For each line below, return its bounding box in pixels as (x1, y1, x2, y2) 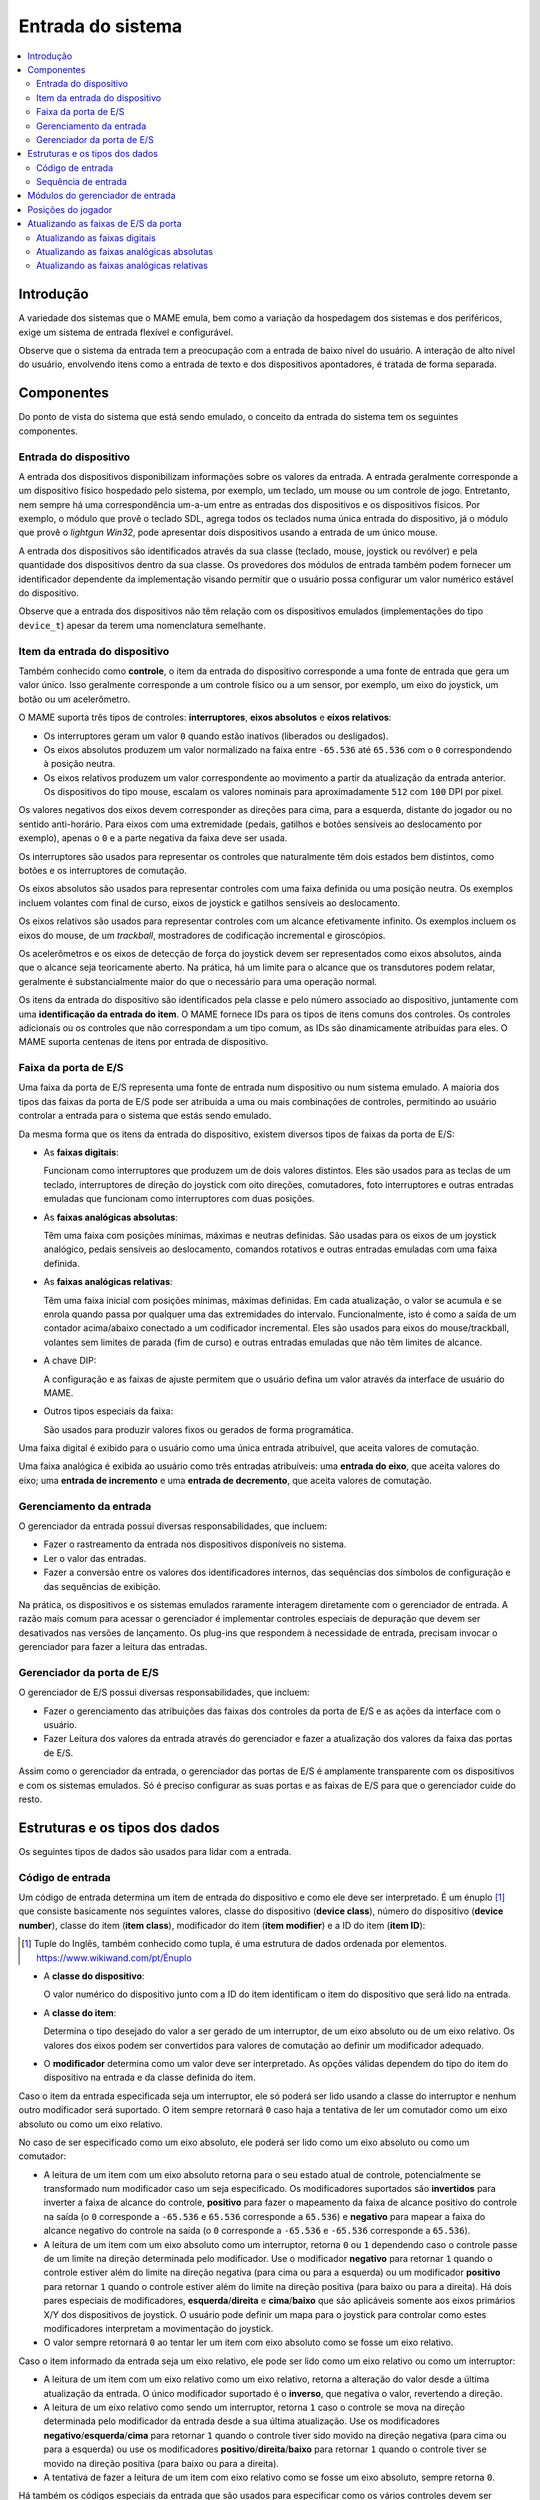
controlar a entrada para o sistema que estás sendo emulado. (18, 1110, 272, 1122)
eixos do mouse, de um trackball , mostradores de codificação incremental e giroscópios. (18, 929, 386, 941)
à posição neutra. (43, 758, 116, 770)
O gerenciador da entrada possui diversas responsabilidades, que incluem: (18, 1520, 328, 1532)
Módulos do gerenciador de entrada (27, 190, 176, 202)
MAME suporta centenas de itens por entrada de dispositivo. (18, 1036, 269, 1048)
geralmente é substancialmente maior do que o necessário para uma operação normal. (18, 975, 377, 987)
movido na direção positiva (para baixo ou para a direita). (43, 2457, 280, 2469)
